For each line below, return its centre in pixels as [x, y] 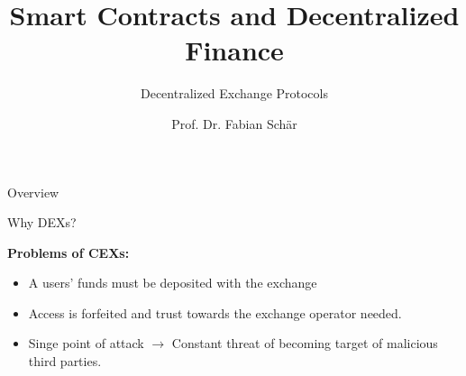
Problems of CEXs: [69, 252]
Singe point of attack [86, 343]
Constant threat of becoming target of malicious [305, 343]
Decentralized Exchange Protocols [234, 93]
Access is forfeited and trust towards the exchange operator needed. [215, 312]
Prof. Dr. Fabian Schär [234, 123]
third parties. [65, 361]
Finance [234, 50]
